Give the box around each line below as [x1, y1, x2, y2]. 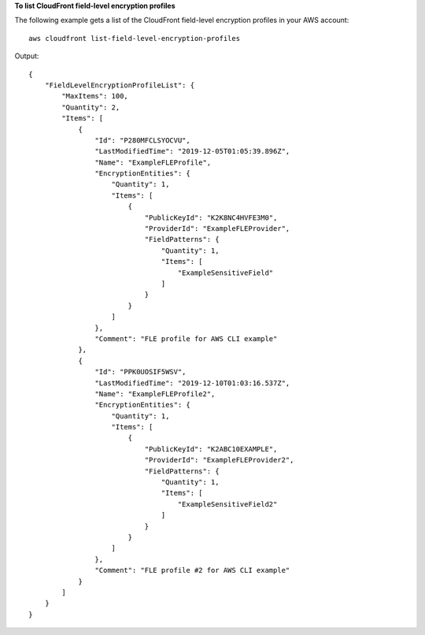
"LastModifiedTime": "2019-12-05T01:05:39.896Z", [94, 147, 290, 156]
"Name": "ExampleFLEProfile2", [94, 389, 216, 398]
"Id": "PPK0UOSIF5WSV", [94, 367, 187, 377]
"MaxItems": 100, [61, 91, 129, 101]
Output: [14, 51, 39, 61]
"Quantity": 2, [61, 102, 120, 112]
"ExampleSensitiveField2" [177, 499, 278, 508]
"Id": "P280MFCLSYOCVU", [94, 136, 190, 145]
